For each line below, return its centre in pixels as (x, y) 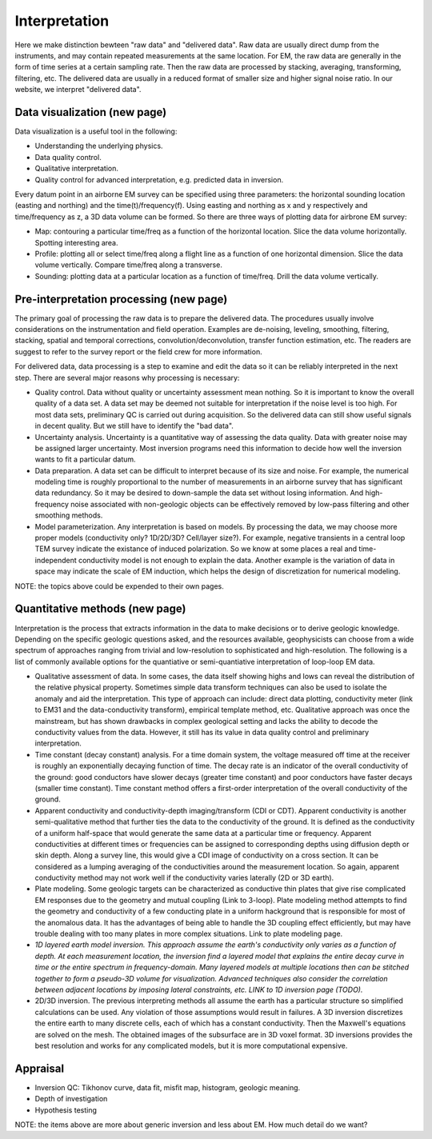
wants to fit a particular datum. (85, 459)
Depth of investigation (71, 1099)
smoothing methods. (69, 515)
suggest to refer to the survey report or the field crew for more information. (139, 351)
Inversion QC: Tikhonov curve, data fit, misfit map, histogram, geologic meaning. (168, 1087)
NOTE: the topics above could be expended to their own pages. (119, 586)
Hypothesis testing (66, 1110)
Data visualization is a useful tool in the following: (96, 131)
